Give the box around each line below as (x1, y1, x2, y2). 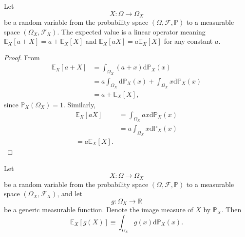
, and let (57, 188, 82, 199)
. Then (221, 204, 242, 215)
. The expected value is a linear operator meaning (57, 26, 206, 36)
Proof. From (4, 52, 40, 62)
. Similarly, (63, 99, 96, 109)
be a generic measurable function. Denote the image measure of (4, 204, 193, 215)
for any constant (164, 36, 213, 46)
